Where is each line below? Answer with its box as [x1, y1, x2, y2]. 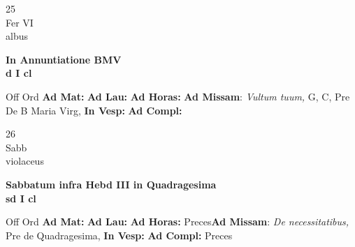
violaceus [6, 154, 44, 168]
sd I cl [6, 190, 36, 205]
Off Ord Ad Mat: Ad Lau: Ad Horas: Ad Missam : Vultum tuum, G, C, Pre [6, 89, 350, 103]
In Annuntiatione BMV [6, 52, 122, 66]
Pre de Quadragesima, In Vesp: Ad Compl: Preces [6, 227, 233, 242]
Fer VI [6, 15, 34, 29]
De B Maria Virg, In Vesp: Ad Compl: [6, 103, 182, 117]
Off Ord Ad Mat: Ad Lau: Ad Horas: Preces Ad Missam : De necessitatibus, [6, 214, 349, 229]
